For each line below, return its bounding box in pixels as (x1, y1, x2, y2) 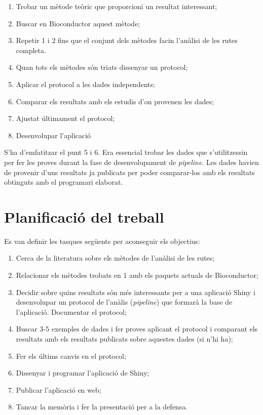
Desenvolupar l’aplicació (16, 130, 91, 140)
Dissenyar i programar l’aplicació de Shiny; (16, 367, 149, 378)
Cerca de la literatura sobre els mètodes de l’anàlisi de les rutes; (16, 253, 215, 263)
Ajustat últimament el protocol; (16, 113, 115, 123)
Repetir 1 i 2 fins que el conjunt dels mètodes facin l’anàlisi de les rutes (16, 35, 238, 46)
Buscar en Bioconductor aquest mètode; (16, 18, 140, 28)
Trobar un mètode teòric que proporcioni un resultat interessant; (16, 1, 217, 11)
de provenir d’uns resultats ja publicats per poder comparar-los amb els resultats (4, 167, 255, 177)
